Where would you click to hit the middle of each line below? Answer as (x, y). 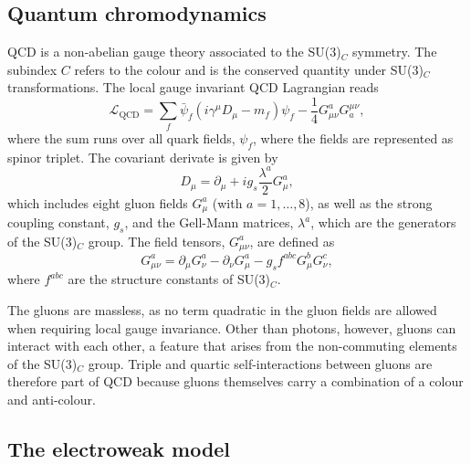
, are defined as (292, 241)
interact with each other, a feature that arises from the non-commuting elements (232, 346)
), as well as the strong (369, 202)
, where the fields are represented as (353, 137)
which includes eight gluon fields (98, 202)
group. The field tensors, (157, 241)
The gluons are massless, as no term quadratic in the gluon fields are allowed (222, 309)
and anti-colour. (52, 399)
